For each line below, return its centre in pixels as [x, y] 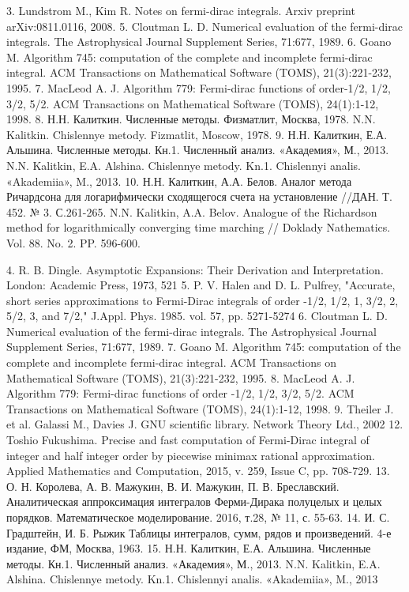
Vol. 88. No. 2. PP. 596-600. [73, 242]
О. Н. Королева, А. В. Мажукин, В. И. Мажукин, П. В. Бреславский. [173, 486]
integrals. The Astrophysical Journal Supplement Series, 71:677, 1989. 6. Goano [199, 41]
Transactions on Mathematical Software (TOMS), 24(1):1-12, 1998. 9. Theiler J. [200, 408]
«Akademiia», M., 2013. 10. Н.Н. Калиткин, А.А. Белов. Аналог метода [179, 181]
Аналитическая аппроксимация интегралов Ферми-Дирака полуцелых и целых [194, 502]
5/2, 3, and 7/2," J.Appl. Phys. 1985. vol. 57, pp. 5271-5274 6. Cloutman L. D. [197, 316]
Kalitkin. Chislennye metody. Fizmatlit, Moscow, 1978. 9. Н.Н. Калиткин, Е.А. [197, 134]
